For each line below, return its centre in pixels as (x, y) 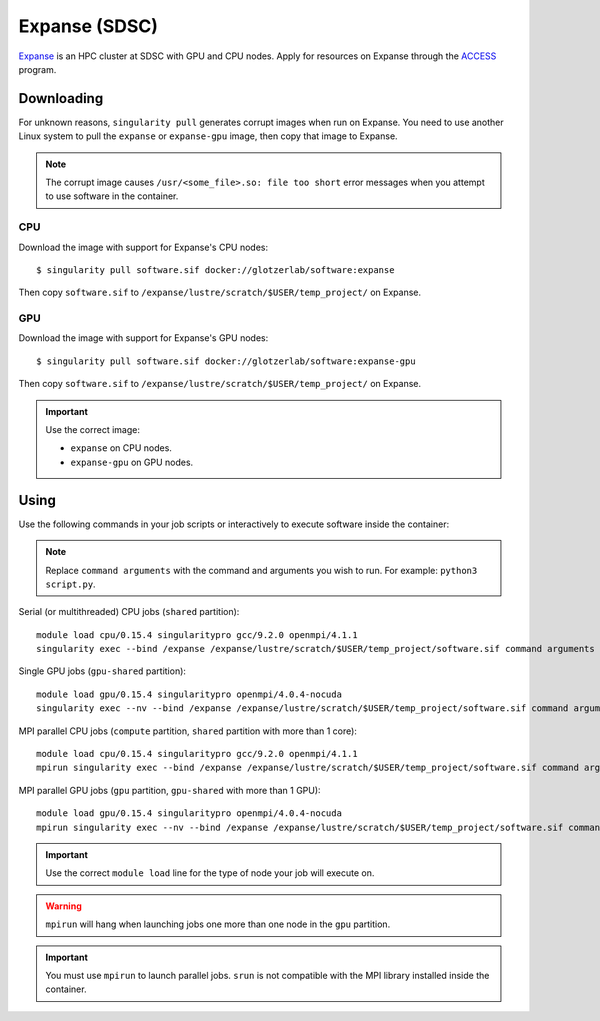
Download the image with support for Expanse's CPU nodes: (143, 247)
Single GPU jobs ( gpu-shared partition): (102, 671)
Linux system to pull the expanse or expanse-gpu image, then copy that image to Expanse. (208, 136)
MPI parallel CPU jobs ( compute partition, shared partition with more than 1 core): (187, 731)
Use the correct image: (92, 430)
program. (37, 69)
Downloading (61, 98)
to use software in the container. (112, 196)
